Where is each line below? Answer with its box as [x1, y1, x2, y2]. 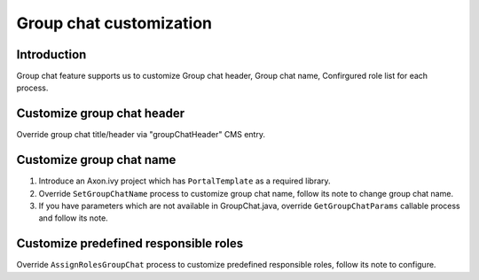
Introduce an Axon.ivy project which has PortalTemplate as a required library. [38, 175, 332, 186]
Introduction [16, 47, 87, 62]
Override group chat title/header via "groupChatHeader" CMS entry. [16, 129, 266, 140]
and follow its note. [38, 213, 108, 223]
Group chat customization [16, 13, 213, 33]
